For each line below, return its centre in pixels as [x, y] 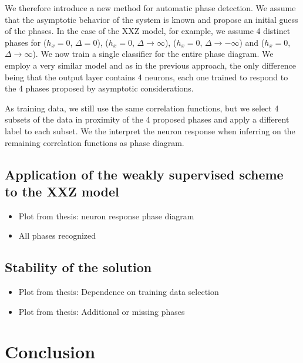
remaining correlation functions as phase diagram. [95, 142]
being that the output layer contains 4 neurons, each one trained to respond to [147, 77]
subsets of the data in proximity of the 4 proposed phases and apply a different [147, 119]
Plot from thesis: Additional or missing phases [102, 311]
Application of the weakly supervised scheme [144, 174]
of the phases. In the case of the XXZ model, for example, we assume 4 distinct [148, 31]
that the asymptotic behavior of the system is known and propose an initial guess [151, 19]
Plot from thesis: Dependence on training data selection [119, 292]
